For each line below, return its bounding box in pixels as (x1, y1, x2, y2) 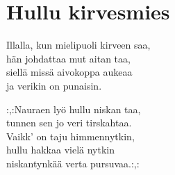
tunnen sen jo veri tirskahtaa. (6, 115, 132, 130)
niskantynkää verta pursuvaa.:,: (6, 156, 140, 170)
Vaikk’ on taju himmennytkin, (6, 128, 135, 143)
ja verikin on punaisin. (6, 78, 102, 92)
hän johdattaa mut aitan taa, (6, 51, 131, 65)
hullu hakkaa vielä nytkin (6, 142, 115, 157)
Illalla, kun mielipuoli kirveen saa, (6, 37, 151, 52)
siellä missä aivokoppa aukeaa (6, 65, 133, 79)
